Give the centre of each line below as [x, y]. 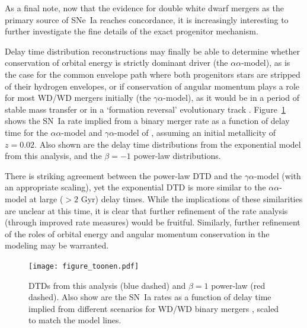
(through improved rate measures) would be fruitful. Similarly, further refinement [153, 222]
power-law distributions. [177, 156]
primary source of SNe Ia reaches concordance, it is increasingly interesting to [147, 19]
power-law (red [238, 285]
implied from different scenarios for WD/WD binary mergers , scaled [154, 308]
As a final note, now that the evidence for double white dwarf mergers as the [144, 8]
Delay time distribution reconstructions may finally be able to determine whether [153, 51]
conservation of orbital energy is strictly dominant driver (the [116, 63]
